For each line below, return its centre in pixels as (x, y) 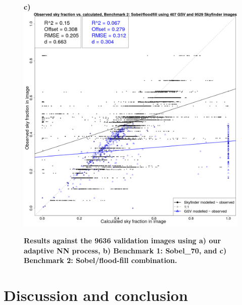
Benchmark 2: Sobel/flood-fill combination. (101, 260)
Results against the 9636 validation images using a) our (123, 241)
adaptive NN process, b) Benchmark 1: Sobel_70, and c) (125, 250)
